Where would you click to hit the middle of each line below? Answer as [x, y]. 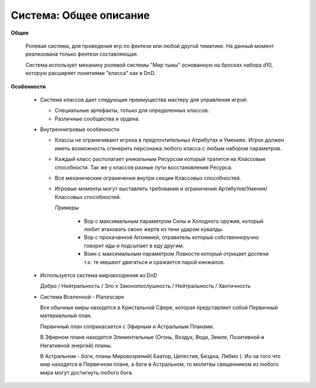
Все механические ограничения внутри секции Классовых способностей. [148, 178]
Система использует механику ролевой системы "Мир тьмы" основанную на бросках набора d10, [149, 65]
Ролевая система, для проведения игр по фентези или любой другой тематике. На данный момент [150, 46]
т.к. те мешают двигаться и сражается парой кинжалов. [154, 262]
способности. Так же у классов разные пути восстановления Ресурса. [144, 167]
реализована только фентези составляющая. [82, 54]
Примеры [67, 208]
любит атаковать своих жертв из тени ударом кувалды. [154, 229]
